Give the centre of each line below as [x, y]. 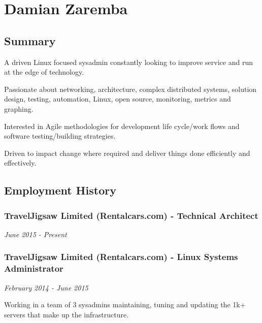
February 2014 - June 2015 [46, 287]
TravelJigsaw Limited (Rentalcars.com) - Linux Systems [121, 257]
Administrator [34, 268]
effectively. [20, 163]
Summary [30, 40]
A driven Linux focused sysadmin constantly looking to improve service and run [128, 62]
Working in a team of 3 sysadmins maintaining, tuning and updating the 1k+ [125, 304]
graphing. [19, 108]
